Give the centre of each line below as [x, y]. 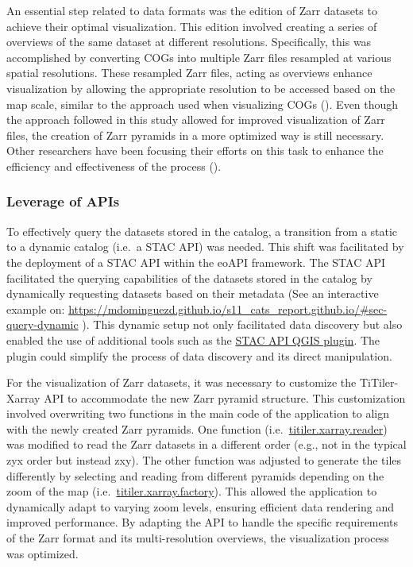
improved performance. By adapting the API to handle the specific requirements [203, 522]
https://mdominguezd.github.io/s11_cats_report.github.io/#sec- [228, 309]
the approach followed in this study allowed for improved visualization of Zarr [196, 120]
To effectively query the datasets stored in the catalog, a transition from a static [202, 231]
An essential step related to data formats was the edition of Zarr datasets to [192, 10]
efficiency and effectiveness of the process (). [114, 166]
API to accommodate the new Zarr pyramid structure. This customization [225, 397]
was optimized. [42, 553]
